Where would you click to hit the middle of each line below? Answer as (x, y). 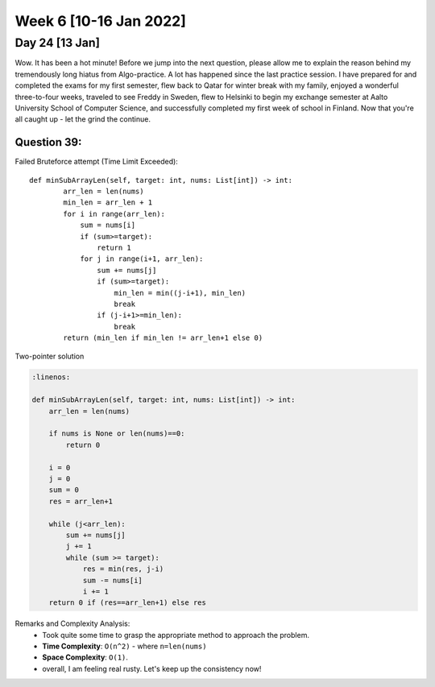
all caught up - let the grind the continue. (83, 119)
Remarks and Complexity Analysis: (72, 623)
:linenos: (51, 377)
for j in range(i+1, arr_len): (142, 259)
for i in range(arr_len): (114, 214)
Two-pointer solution (50, 356)
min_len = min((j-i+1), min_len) (180, 293)
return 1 (114, 247)
